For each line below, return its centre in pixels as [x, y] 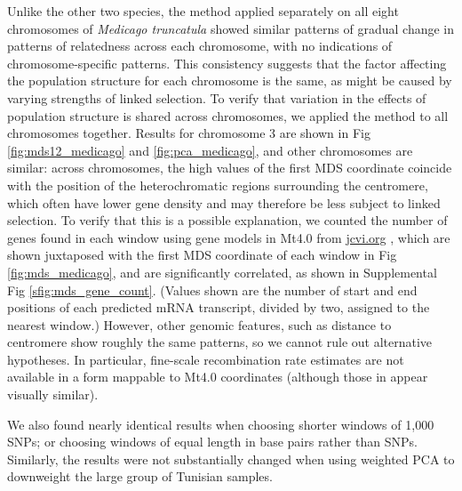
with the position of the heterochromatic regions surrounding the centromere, [218, 185]
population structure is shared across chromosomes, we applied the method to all [228, 115]
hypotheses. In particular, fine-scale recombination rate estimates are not [206, 359]
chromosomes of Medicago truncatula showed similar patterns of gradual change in [231, 28]
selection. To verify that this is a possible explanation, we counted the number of [227, 220]
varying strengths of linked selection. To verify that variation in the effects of [217, 97]
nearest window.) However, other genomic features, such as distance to [199, 324]
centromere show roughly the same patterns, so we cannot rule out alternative [220, 342]
